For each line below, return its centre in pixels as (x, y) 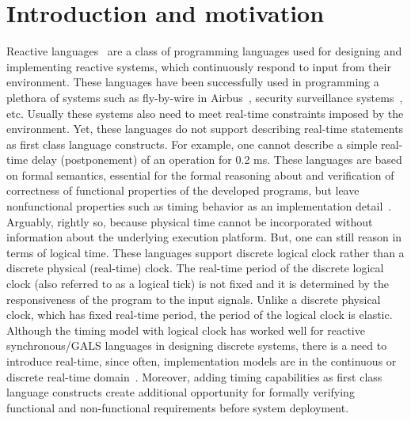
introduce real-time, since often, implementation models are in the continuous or (202, 361)
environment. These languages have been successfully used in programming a (193, 82)
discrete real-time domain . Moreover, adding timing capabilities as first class (194, 376)
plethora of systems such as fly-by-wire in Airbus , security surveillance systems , (205, 97)
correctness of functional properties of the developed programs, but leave (183, 190)
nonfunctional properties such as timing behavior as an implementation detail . (199, 206)
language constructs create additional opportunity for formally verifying (181, 392)
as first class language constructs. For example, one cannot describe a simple (192, 144)
